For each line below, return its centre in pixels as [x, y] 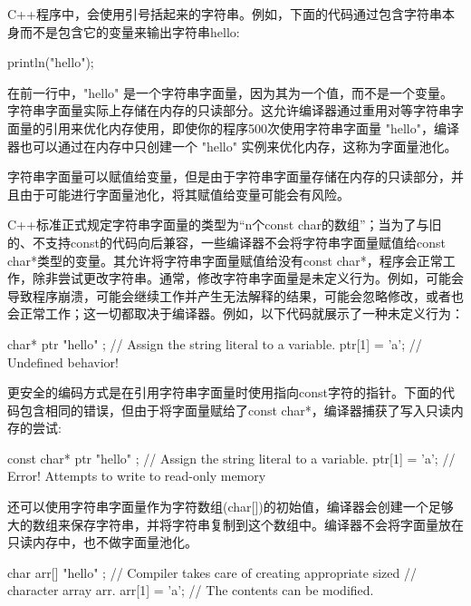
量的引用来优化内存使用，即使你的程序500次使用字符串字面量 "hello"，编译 [239, 127]
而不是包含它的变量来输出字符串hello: [130, 31]
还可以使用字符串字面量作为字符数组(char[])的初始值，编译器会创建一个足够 [231, 507]
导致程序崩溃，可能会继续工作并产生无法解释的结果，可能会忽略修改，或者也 [235, 295]
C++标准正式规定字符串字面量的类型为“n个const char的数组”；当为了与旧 [225, 225]
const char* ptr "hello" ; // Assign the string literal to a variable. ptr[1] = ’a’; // [231, 458]
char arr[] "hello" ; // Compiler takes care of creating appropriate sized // [212, 572]
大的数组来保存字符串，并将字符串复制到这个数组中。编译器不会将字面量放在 [235, 524]
